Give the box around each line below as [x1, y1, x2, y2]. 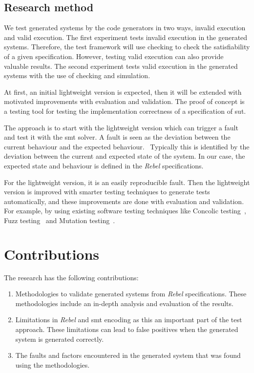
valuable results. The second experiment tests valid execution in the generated [4, 61, 238, 71]
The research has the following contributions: [4, 272, 139, 282]
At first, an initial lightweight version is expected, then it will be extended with [4, 86, 242, 97]
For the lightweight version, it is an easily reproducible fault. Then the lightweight [4, 177, 250, 187]
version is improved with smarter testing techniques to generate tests [4, 186, 210, 197]
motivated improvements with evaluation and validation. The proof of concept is [4, 96, 245, 106]
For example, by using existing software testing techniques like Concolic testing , [4, 206, 246, 216]
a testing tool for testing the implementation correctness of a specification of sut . [4, 105, 246, 116]
